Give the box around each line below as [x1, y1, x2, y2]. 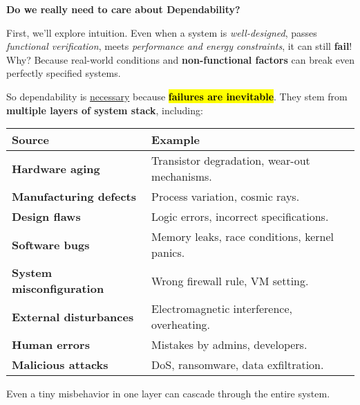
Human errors [12, 336, 90, 353]
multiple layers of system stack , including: [6, 102, 203, 117]
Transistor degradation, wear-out [151, 152, 310, 169]
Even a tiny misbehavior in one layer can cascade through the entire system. [6, 386, 330, 401]
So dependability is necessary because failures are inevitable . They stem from [6, 89, 348, 103]
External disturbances [12, 308, 134, 325]
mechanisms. [151, 168, 212, 185]
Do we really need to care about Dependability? [6, 2, 240, 16]
